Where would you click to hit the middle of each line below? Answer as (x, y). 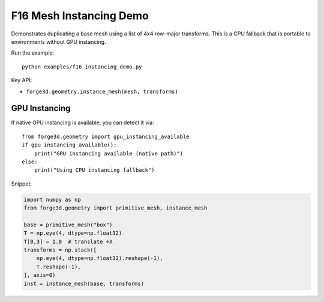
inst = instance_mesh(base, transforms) (84, 283)
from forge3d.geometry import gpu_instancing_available (106, 136)
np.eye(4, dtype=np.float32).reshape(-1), (100, 258)
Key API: (22, 80)
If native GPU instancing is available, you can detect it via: (82, 122)
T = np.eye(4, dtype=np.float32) (73, 233)
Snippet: (22, 184)
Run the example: (33, 53)
